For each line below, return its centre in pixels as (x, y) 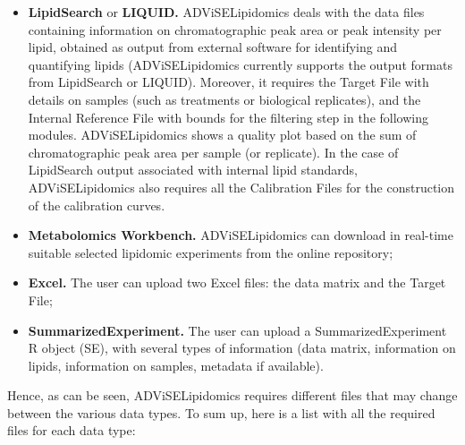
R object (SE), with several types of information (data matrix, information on (242, 348)
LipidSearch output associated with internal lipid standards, (193, 170)
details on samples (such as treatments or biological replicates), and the (224, 99)
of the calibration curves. (97, 205)
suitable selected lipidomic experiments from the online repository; (211, 252)
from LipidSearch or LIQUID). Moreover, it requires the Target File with (228, 82)
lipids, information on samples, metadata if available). (176, 365)
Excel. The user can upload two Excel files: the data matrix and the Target (237, 282)
